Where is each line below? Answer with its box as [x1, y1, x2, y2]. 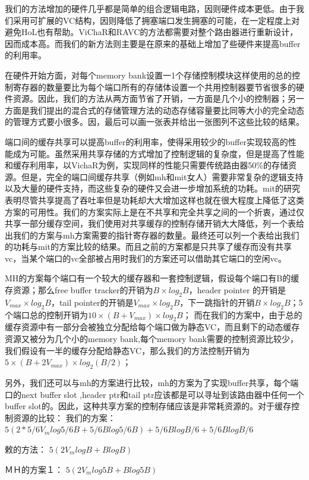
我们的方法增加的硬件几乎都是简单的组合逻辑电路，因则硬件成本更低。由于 [5, 2, 296, 14]
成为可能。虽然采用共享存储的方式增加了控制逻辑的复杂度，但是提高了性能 [12, 147, 304, 159]
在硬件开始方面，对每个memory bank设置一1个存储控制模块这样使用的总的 [5, 68, 292, 81]
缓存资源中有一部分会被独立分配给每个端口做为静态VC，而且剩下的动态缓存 [5, 321, 300, 333]
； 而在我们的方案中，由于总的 [182, 308, 302, 321]
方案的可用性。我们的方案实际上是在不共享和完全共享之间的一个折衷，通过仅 [5, 205, 304, 218]
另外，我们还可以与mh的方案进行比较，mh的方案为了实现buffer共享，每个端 [5, 377, 299, 389]
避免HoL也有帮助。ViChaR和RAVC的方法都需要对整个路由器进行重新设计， [5, 26, 298, 38]
